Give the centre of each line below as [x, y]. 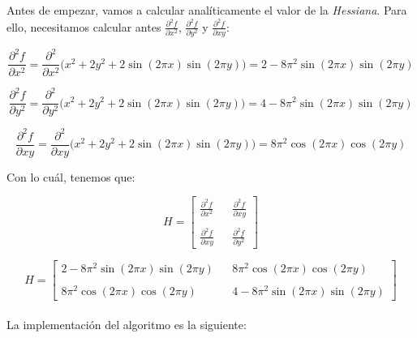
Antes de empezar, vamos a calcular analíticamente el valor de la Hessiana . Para [207, 10]
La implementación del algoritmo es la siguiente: [127, 324]
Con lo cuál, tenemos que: [71, 176]
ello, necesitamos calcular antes [84, 26]
